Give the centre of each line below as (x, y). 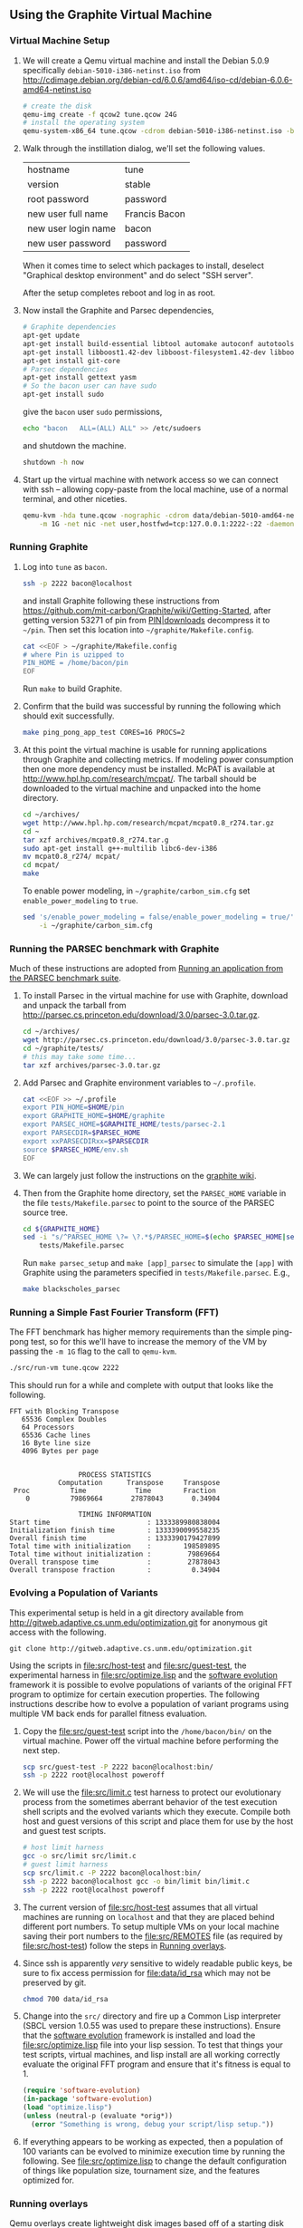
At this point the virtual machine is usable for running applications (145, 750)
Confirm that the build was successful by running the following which (151, 707)
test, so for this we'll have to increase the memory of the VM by (149, 1342)
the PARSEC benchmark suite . (66, 979)
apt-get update (51, 336)
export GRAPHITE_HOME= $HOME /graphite (94, 1116)
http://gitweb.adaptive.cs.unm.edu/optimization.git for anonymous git (139, 1622)
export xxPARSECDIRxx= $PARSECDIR (85, 1141)
